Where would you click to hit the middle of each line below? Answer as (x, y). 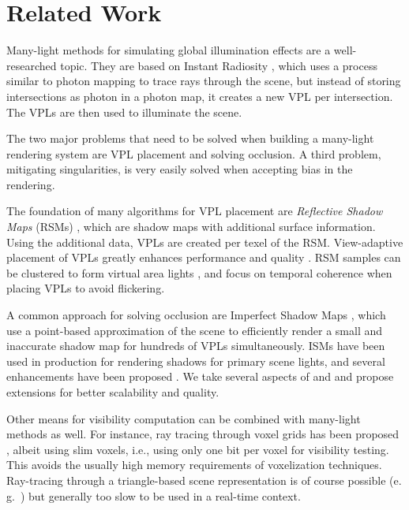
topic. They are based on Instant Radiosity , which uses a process (219, 65)
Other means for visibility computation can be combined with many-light (184, 418)
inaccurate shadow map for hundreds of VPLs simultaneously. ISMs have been (196, 346)
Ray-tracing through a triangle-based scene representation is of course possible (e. (204, 480)
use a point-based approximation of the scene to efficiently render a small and (195, 330)
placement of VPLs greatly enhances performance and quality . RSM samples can (204, 257)
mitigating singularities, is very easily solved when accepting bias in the (180, 169)
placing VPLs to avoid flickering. (86, 288)
